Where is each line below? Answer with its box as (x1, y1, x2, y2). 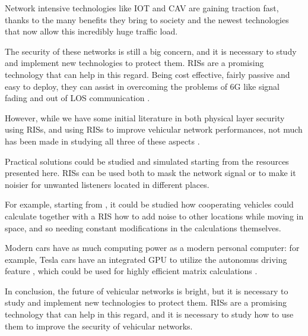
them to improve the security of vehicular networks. (5, 319, 193, 332)
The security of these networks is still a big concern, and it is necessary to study (5, 45, 297, 57)
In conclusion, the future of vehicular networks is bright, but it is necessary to (5, 284, 288, 297)
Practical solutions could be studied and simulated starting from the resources (5, 155, 289, 167)
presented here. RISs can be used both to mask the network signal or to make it (5, 167, 296, 179)
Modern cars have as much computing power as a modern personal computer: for (5, 241, 300, 254)
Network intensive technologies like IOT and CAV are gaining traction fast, (5, 2, 279, 14)
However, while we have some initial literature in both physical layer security (5, 111, 285, 124)
